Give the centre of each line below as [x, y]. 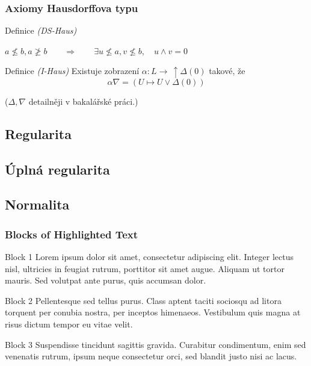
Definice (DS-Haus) [41, 30]
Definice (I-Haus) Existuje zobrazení [72, 71]
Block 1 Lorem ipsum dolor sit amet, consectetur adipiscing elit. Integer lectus [149, 257]
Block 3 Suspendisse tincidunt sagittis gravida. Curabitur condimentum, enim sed [155, 344]
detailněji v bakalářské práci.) [83, 101]
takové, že [227, 71]
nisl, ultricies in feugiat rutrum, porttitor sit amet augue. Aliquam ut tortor [145, 268]
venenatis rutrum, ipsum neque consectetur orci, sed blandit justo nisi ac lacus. [151, 356]
